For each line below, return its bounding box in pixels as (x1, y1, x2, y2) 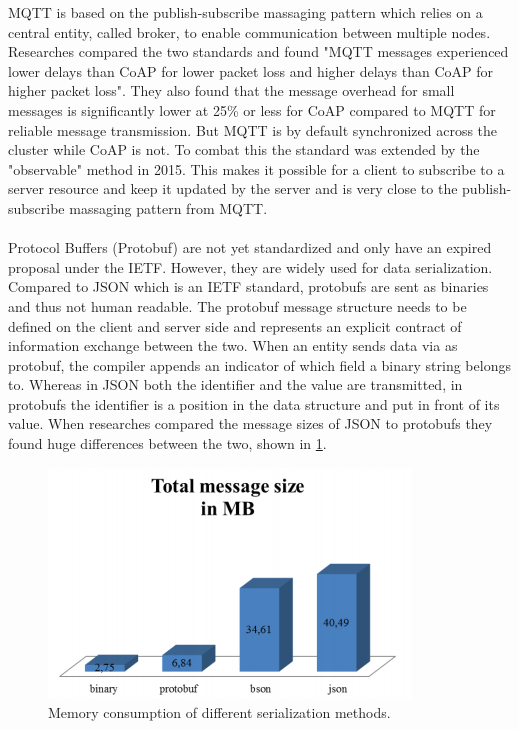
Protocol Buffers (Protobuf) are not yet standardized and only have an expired (8, 237, 492, 258)
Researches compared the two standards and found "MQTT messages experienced (8, 41, 509, 62)
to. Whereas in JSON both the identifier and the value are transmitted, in (8, 374, 463, 395)
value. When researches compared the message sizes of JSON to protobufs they (8, 413, 493, 434)
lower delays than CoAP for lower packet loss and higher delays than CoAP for (8, 60, 494, 81)
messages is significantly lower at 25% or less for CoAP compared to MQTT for (8, 99, 496, 120)
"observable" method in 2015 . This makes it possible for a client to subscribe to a (8, 158, 505, 179)
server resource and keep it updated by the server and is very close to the (8, 178, 458, 199)
